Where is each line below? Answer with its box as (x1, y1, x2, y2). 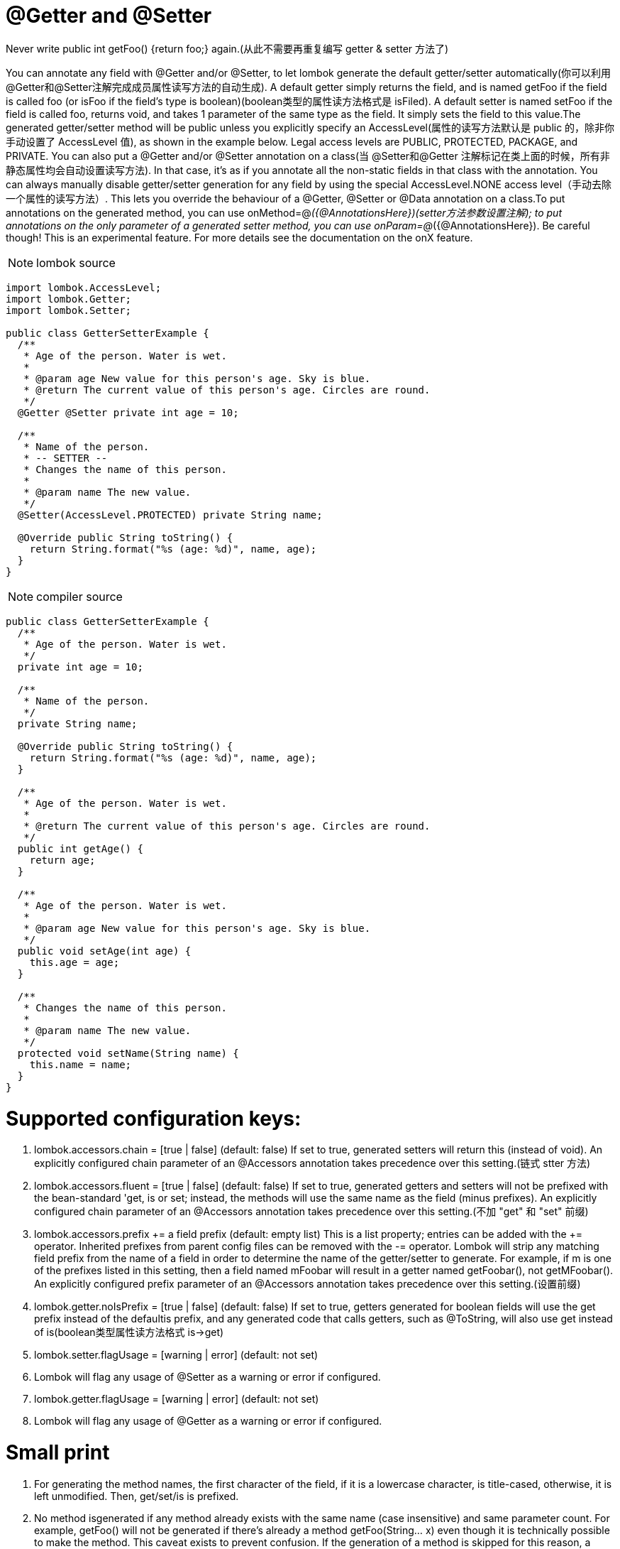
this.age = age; (29, 956, 120, 968)
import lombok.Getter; (6, 293, 132, 305)
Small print (6, 1440, 110, 1464)
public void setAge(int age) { (17, 945, 192, 957)
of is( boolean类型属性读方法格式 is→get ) (34, 1326, 224, 1339)
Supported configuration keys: (6, 1106, 301, 1131)
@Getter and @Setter (6, 4, 212, 28)
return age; (29, 854, 96, 866)
